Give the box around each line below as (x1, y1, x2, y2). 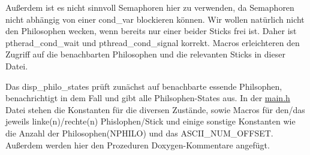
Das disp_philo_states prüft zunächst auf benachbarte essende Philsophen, (5, 80, 282, 92)
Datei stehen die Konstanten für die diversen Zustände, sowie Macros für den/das (5, 103, 305, 116)
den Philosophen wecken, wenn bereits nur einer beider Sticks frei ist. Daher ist (5, 25, 297, 37)
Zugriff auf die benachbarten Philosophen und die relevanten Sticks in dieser (5, 48, 285, 60)
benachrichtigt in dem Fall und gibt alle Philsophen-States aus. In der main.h (5, 92, 290, 104)
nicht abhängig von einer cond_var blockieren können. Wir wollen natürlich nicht (5, 13, 305, 25)
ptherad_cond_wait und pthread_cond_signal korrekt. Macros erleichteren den (5, 36, 300, 48)
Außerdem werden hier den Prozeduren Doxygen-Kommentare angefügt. (5, 138, 270, 151)
